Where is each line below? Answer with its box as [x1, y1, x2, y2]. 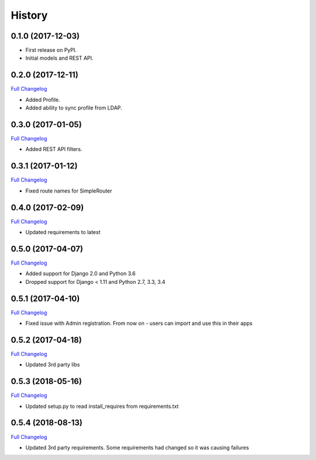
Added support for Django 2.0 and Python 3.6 [25, 270, 136, 277]
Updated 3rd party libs [25, 361, 80, 368]
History [11, 9, 48, 22]
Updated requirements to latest [25, 229, 101, 236]
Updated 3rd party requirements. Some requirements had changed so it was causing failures [25, 444, 249, 451]
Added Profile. [25, 96, 61, 103]
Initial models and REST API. [25, 54, 94, 61]
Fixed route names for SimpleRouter [25, 187, 112, 194]
